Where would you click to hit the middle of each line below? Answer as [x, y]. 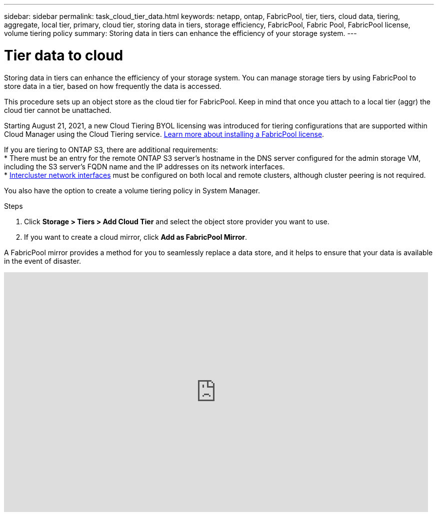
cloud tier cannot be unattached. [58, 110]
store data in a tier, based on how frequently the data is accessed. [113, 86]
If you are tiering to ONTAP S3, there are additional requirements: [111, 149]
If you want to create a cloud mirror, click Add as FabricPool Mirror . [136, 237]
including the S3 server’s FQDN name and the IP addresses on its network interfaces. [144, 166]
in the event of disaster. [43, 261]
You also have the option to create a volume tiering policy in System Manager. [132, 190]
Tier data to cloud [64, 55]
